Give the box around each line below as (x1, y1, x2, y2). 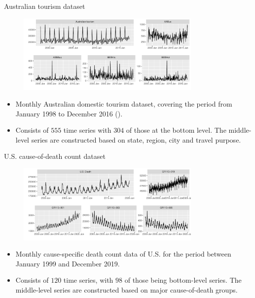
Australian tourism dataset (4, 1, 85, 11)
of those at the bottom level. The (126, 125, 226, 135)
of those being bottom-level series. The (124, 275, 242, 285)
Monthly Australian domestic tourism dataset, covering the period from (15, 98, 232, 109)
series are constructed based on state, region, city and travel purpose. (31, 134, 241, 145)
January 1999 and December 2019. (15, 258, 120, 268)
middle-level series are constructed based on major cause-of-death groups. (15, 285, 238, 295)
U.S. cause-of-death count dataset (4, 151, 106, 161)
